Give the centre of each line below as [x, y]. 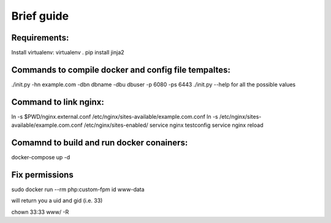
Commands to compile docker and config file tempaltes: [121, 70]
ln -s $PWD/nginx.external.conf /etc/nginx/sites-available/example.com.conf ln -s [115, 116]
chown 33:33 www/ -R [40, 212]
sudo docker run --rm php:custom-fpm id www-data [78, 189]
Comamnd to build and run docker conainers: [100, 143]
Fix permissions [42, 175]
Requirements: [40, 38]
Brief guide [40, 16]
